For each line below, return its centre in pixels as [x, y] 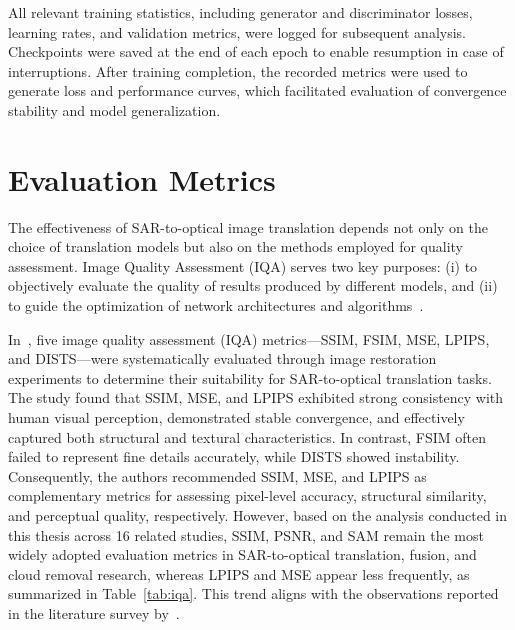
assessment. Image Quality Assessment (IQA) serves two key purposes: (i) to [243, 265]
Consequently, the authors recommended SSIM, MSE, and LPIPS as [217, 475]
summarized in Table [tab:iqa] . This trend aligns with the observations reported [253, 593]
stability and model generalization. [114, 109]
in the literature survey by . [94, 612]
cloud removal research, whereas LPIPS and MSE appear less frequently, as [239, 573]
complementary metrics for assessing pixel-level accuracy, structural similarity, [247, 495]
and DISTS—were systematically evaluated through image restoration [222, 358]
